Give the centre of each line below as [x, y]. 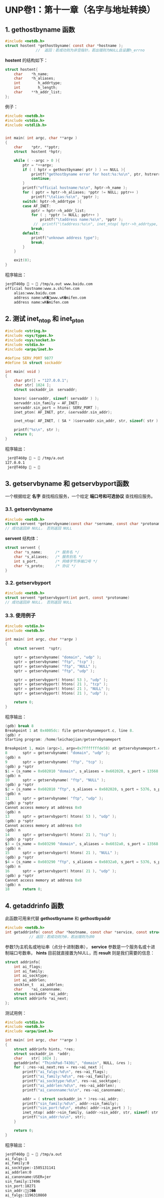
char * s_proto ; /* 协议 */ [45, 566]
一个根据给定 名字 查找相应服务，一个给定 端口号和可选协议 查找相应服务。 [80, 496]
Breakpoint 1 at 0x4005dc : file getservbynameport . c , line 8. [70, 730]
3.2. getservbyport [28, 583]
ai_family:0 [17, 1163]
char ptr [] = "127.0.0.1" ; [41, 381]
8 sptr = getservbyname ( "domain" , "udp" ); [58, 753]
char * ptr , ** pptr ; [37, 147]
